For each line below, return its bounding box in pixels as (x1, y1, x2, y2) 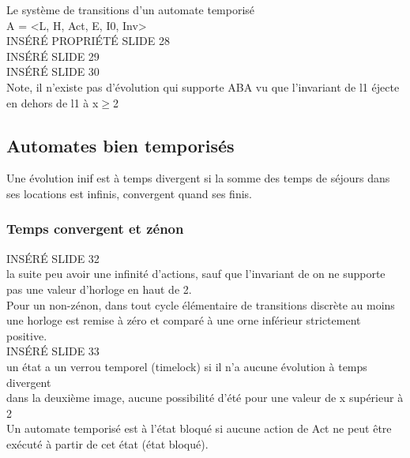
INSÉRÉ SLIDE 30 (6, 63, 100, 80)
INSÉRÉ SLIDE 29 (6, 47, 100, 64)
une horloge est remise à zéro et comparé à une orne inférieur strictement (6, 312, 361, 328)
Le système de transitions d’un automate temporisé (6, 2, 255, 17)
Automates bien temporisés (6, 133, 235, 157)
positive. (6, 327, 47, 343)
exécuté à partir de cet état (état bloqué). (6, 435, 209, 452)
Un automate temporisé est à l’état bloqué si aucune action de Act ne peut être (6, 420, 392, 437)
